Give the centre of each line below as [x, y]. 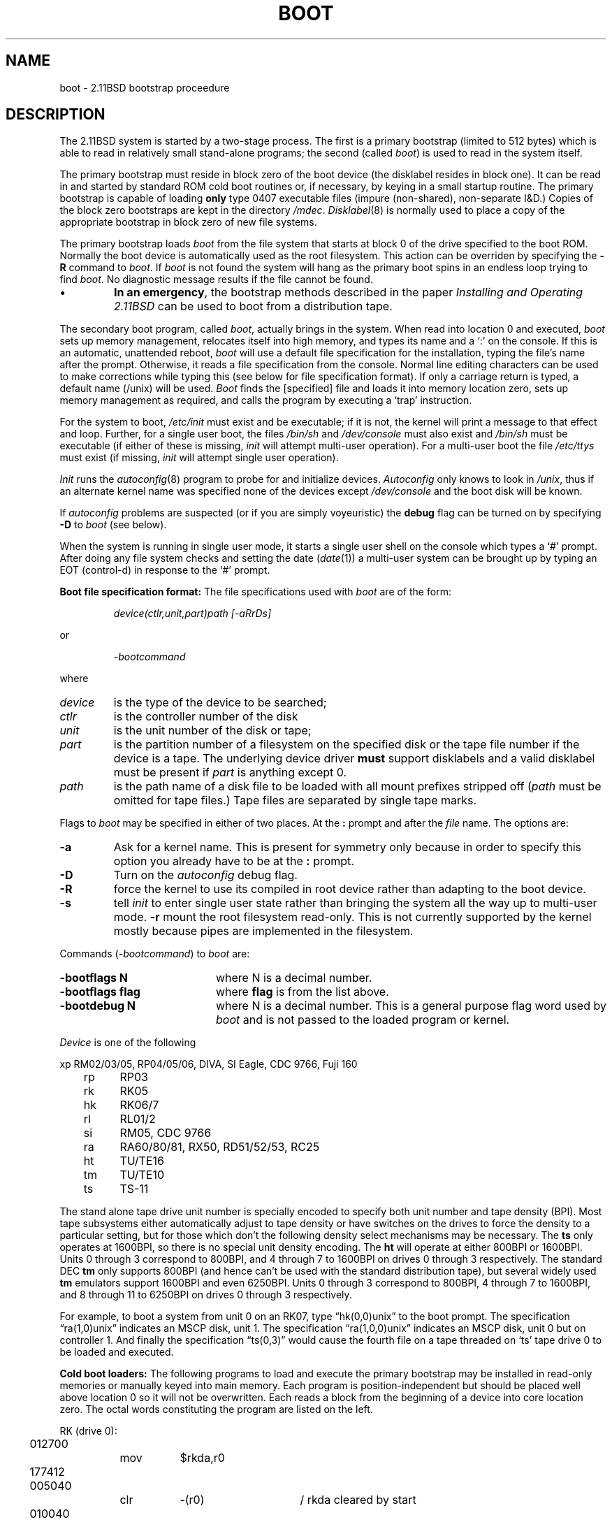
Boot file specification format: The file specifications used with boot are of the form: [255, 592]
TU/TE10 [142, 1175]
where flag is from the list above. [302, 992]
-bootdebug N [98, 1006]
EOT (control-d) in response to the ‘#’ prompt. [165, 570]
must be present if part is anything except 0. [230, 773]
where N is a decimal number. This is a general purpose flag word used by [411, 1006]
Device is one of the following [128, 1043]
